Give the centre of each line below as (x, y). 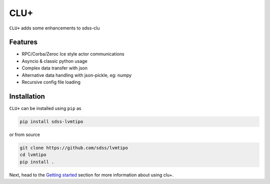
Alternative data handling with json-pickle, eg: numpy (77, 75)
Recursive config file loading (51, 82)
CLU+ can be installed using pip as (45, 108)
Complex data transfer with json (54, 68)
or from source (24, 134)
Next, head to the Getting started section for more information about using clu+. (91, 174)
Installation (27, 96)
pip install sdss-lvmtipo (51, 121)
